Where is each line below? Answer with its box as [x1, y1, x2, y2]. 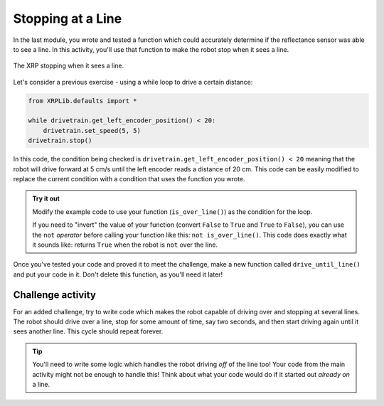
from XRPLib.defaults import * [28, 97, 138, 105]
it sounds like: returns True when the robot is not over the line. [32, 240, 218, 249]
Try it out [32, 194, 60, 203]
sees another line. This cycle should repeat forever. [13, 327, 164, 336]
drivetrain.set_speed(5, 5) [43, 127, 142, 134]
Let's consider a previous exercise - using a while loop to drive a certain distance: [13, 78, 253, 86]
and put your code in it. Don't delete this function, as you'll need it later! [13, 270, 223, 279]
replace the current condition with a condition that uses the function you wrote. [13, 175, 245, 183]
